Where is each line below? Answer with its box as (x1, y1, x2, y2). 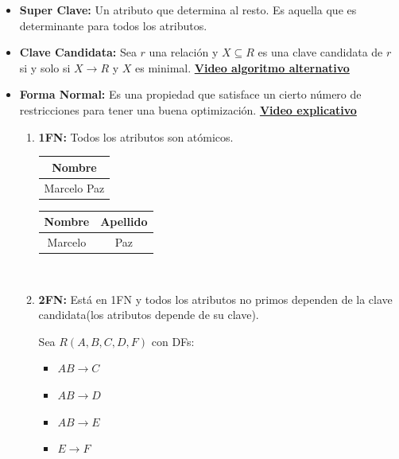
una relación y (149, 44, 219, 60)
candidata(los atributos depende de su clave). (38, 306, 259, 323)
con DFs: (151, 333, 195, 349)
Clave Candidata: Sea (19, 44, 137, 60)
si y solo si (19, 59, 71, 76)
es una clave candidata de (258, 44, 383, 60)
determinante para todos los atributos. (19, 17, 207, 33)
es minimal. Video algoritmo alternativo (135, 59, 350, 76)
